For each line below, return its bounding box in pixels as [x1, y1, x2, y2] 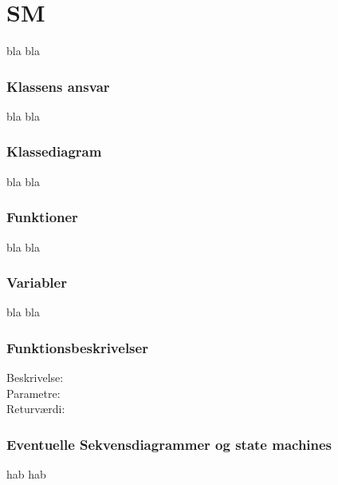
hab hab [6, 466, 46, 483]
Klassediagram [6, 141, 102, 161]
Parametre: [6, 384, 61, 401]
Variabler [6, 272, 67, 292]
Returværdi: [6, 400, 65, 417]
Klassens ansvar [6, 76, 110, 96]
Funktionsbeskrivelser [6, 337, 148, 357]
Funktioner [6, 207, 78, 227]
